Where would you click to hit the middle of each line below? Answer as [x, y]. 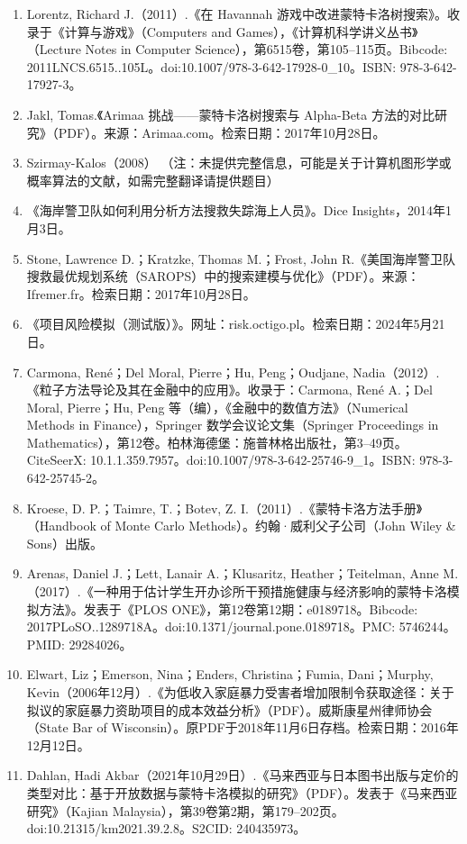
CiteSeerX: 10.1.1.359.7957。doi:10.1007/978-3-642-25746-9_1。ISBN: [221, 460]
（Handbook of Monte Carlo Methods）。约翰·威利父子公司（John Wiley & [241, 526]
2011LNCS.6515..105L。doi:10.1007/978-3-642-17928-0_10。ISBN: [211, 66]
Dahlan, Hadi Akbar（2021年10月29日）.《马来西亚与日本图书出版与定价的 [243, 775]
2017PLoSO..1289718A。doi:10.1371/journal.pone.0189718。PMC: [211, 626]
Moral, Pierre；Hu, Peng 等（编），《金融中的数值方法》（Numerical [217, 407]
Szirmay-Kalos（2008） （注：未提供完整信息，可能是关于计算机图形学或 [239, 163]
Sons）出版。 [64, 543]
